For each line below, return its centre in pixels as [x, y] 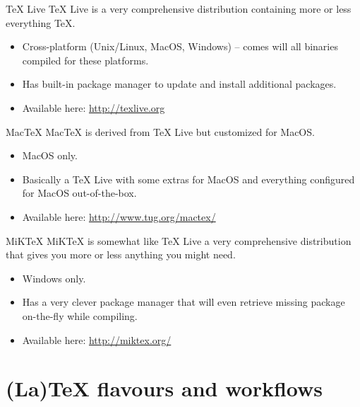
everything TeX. [41, 22]
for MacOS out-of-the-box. [79, 193]
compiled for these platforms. [85, 60]
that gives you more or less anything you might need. [121, 254]
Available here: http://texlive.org [94, 107]
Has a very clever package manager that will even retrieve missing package [184, 302]
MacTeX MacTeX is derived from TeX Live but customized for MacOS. [160, 131]
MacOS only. [50, 155]
